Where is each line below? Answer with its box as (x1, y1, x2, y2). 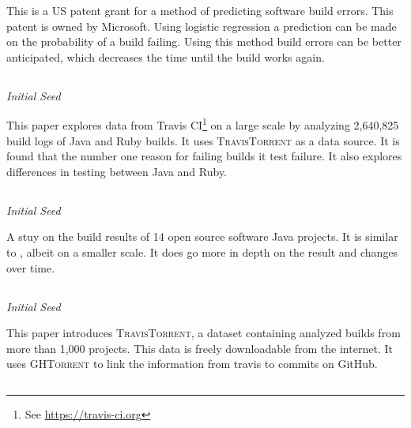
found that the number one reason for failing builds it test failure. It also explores (6, 148, 402, 164)
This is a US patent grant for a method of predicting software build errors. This (6, 2, 394, 18)
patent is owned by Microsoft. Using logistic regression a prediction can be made (6, 17, 397, 34)
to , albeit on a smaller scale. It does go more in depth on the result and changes (6, 243, 398, 260)
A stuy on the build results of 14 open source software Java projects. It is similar (6, 228, 398, 245)
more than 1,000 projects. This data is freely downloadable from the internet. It (6, 340, 393, 356)
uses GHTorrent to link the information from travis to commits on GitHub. (6, 355, 378, 372)
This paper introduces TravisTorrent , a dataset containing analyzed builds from (6, 325, 401, 341)
